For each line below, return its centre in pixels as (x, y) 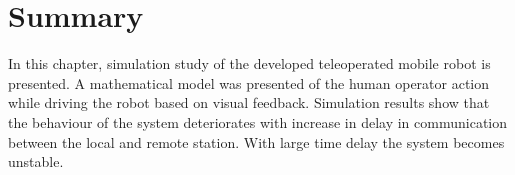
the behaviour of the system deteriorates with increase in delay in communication (257, 121)
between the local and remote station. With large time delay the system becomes (256, 141)
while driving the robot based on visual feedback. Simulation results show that (249, 102)
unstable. (36, 161)
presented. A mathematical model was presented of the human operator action (249, 82)
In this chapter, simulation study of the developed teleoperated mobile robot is (249, 63)
